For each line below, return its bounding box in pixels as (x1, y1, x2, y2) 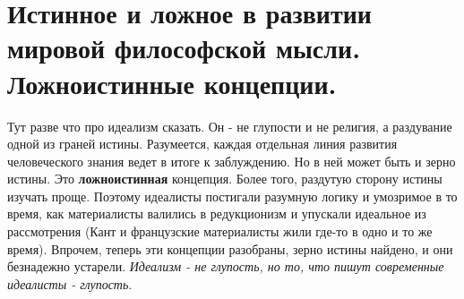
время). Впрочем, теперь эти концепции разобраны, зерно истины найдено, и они (7, 239, 453, 258)
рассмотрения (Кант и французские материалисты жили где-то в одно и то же (7, 222, 433, 241)
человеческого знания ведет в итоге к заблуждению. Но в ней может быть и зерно (7, 151, 456, 170)
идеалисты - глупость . (7, 274, 133, 293)
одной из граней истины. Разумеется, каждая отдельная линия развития (7, 134, 398, 153)
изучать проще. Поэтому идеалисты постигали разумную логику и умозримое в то (7, 186, 458, 205)
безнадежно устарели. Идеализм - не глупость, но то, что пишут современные (7, 257, 444, 276)
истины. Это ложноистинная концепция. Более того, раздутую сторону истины (7, 169, 443, 188)
